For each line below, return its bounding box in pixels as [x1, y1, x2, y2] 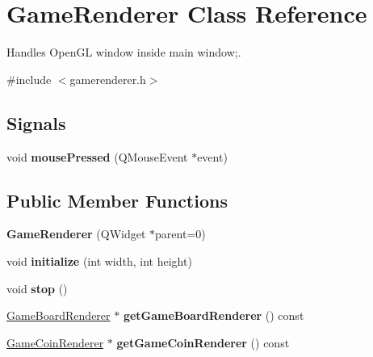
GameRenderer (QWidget [6, 225, 146, 242]
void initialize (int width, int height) [6, 252, 192, 269]
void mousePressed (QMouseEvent [6, 148, 188, 165]
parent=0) [155, 225, 206, 242]
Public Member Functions [6, 187, 228, 212]
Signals [6, 110, 66, 135]
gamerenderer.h [69, 70, 146, 87]
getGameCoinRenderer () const [116, 334, 290, 351]
